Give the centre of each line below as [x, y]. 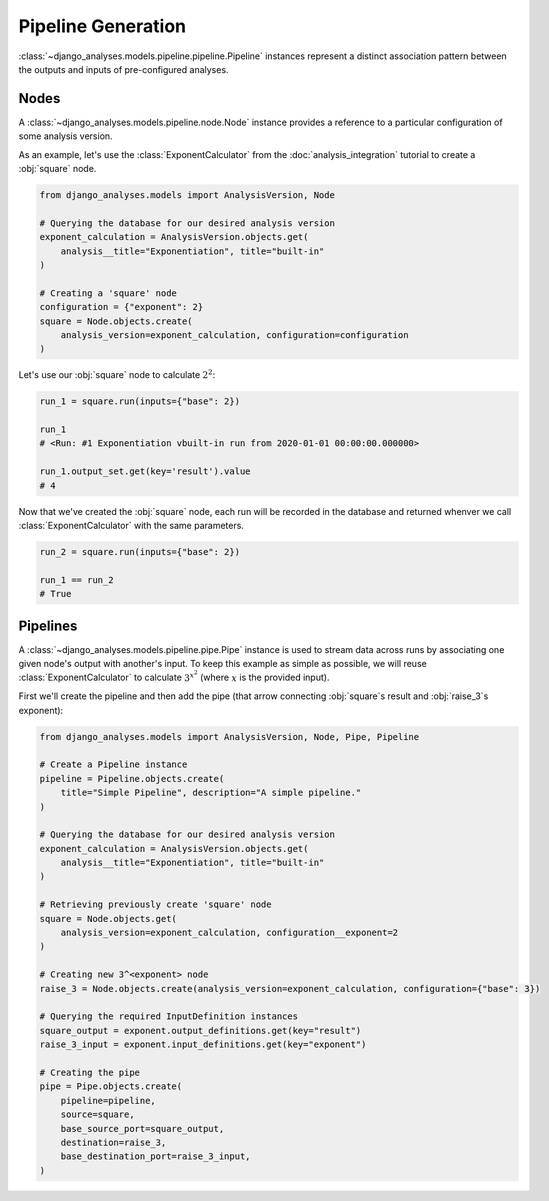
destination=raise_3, [113, 1142]
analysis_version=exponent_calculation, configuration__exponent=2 [229, 933]
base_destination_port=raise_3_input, [155, 1156]
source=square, [97, 1114]
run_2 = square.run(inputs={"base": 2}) [139, 551]
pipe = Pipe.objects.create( [111, 1086]
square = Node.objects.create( [116, 321]
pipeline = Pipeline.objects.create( [132, 778]
